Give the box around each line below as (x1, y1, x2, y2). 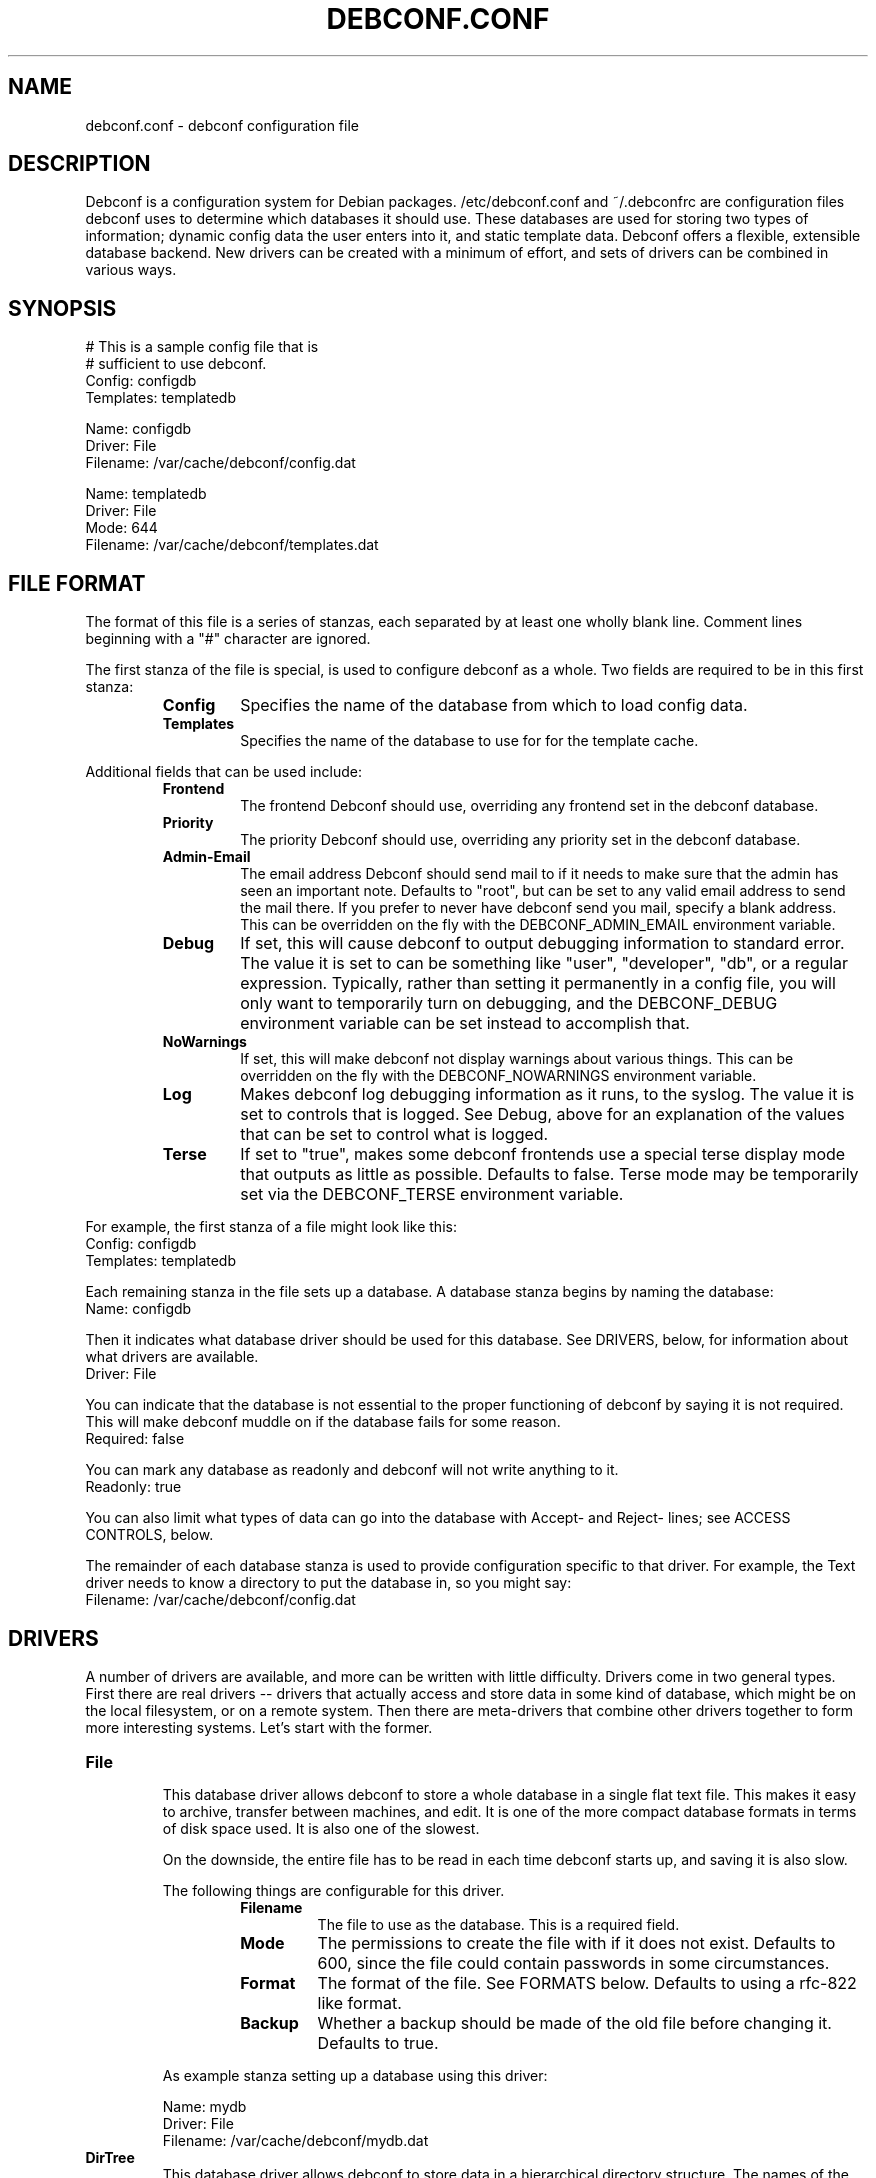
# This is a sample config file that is (85, 338, 319, 356)
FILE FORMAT (8, 570, 146, 596)
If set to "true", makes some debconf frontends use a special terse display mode (240, 1144, 846, 1165)
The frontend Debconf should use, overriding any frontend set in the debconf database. (240, 797, 819, 815)
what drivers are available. (85, 1348, 259, 1366)
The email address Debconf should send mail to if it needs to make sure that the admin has (240, 865, 839, 883)
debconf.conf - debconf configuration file (85, 116, 359, 134)
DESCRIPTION (8, 151, 151, 177)
